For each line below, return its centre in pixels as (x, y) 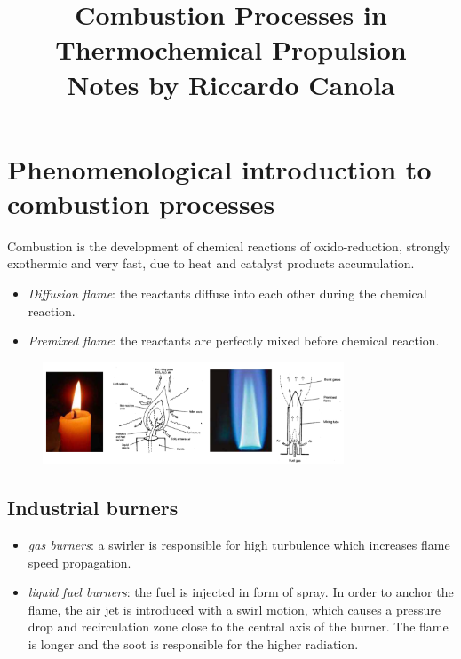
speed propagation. (79, 562)
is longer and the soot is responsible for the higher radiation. (193, 643)
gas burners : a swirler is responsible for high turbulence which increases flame (239, 545)
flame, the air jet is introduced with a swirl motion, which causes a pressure (234, 609)
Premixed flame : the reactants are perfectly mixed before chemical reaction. (234, 341)
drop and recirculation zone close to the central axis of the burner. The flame (238, 627)
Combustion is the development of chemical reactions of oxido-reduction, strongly (229, 246)
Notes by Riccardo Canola (231, 84)
